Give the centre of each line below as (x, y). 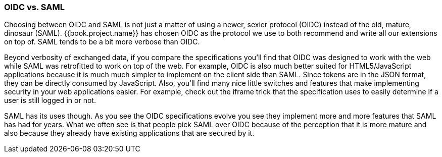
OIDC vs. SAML (34, 7)
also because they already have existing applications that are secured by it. (129, 133)
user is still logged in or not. (50, 100)
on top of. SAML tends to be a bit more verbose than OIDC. (102, 42)
